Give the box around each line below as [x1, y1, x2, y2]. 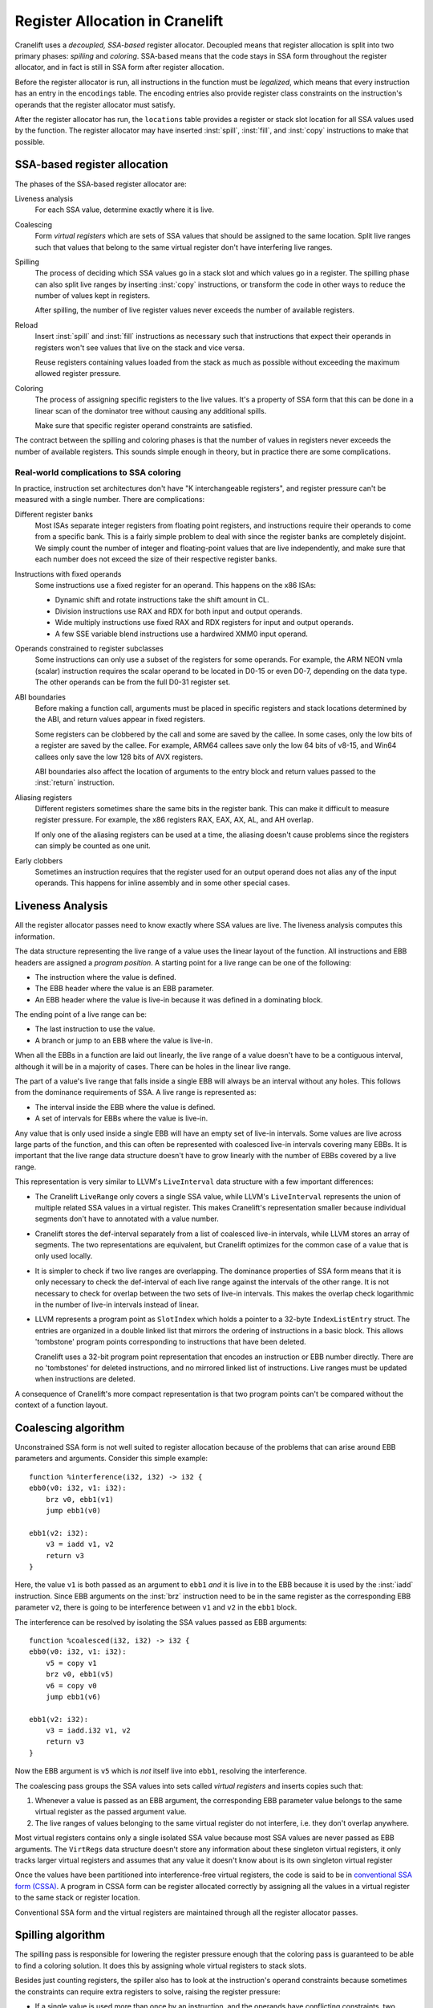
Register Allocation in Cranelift [14, 12, 224, 30]
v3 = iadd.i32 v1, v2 [45, 1726, 132, 1735]
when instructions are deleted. [34, 1374, 136, 1384]
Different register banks [14, 509, 94, 519]
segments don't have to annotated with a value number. [34, 1214, 220, 1224]
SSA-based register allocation [14, 157, 168, 172]
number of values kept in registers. [34, 291, 151, 300]
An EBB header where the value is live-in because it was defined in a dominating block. [34, 994, 323, 1004]
